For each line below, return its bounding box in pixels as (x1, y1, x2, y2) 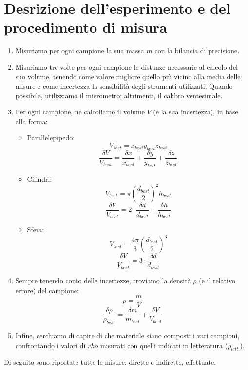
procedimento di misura (4, 17, 167, 37)
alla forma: (15, 116, 48, 126)
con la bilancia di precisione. (154, 45, 240, 55)
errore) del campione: (15, 285, 79, 295)
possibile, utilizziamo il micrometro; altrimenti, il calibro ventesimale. (15, 90, 223, 100)
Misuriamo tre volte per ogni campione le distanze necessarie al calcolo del (15, 61, 238, 72)
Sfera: (27, 224, 44, 235)
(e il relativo (199, 275, 235, 285)
